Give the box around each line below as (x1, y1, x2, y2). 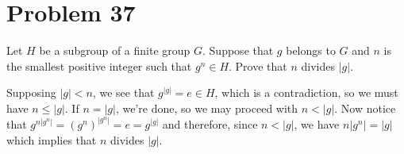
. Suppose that (202, 42, 274, 59)
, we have (294, 115, 340, 132)
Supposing (6, 84, 56, 101)
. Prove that (229, 57, 287, 74)
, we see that (92, 84, 155, 101)
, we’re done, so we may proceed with (115, 99, 298, 116)
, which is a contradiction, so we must (214, 84, 398, 101)
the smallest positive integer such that (6, 57, 192, 74)
